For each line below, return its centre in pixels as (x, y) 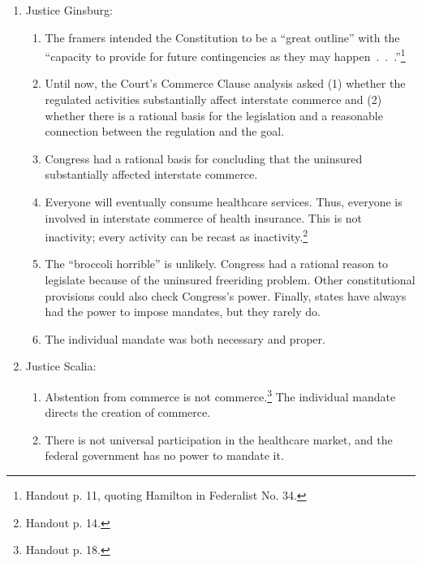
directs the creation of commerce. (128, 412)
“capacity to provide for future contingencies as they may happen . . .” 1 (225, 55)
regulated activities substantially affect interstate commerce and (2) (213, 100)
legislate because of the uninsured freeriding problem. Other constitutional (230, 280)
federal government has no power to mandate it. (164, 455)
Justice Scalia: (61, 366)
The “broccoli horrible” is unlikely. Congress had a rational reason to (217, 264)
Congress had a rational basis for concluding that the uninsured (204, 158)
